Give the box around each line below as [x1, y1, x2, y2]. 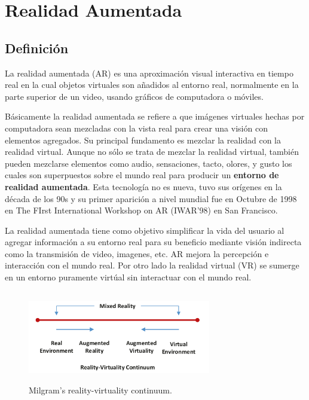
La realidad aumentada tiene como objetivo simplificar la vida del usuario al [5, 224, 284, 236]
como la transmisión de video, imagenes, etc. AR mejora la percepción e [5, 247, 269, 259]
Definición [5, 38, 69, 57]
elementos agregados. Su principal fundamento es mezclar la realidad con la [5, 133, 281, 146]
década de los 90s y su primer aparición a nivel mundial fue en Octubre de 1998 [5, 192, 297, 204]
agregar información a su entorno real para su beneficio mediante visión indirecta [5, 236, 302, 248]
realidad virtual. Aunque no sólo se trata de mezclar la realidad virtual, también [5, 145, 299, 158]
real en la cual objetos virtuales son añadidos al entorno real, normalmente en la [5, 78, 299, 91]
